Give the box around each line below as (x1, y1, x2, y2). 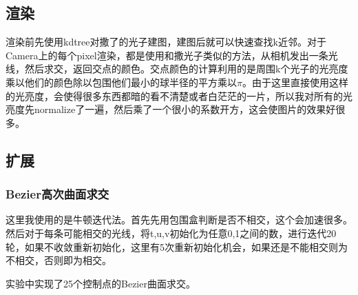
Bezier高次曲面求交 (6, 185, 109, 203)
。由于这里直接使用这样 (242, 74, 348, 89)
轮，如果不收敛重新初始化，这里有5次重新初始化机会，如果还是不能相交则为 (6, 239, 348, 254)
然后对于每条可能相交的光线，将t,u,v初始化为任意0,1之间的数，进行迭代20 (6, 225, 337, 240)
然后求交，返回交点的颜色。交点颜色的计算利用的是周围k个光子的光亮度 (24, 61, 348, 76)
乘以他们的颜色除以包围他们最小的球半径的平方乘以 (6, 74, 237, 89)
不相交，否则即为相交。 (6, 253, 112, 267)
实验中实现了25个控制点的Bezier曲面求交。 (6, 276, 196, 290)
